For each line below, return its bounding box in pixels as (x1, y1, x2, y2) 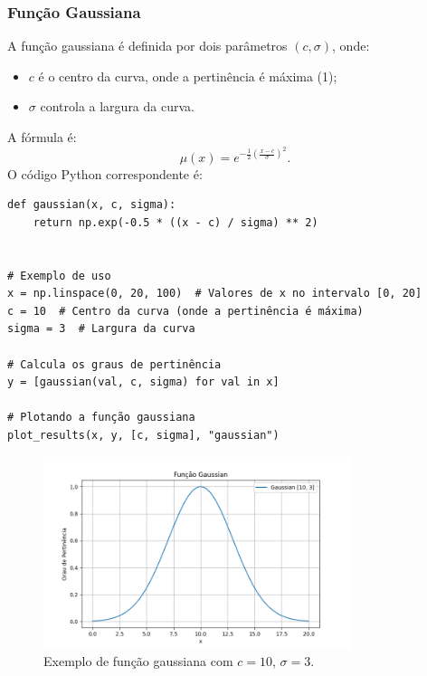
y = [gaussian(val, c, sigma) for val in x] (7, 376, 280, 389)
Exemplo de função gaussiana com (43, 652, 233, 671)
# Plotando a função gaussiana (7, 411, 195, 424)
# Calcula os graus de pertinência (7, 357, 222, 371)
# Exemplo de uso (7, 269, 111, 282)
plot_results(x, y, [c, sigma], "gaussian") (7, 428, 280, 442)
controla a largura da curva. (40, 97, 195, 116)
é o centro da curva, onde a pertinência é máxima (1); (38, 66, 337, 85)
